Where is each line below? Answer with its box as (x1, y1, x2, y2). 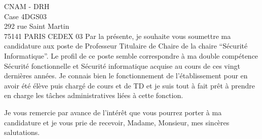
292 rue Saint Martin (4, 21, 69, 31)
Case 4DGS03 (4, 11, 47, 21)
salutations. (4, 127, 40, 137)
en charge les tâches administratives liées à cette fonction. (4, 90, 183, 101)
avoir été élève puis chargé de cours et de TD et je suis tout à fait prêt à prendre (4, 80, 255, 90)
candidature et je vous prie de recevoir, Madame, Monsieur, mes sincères (4, 117, 230, 127)
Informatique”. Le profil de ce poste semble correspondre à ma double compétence (4, 50, 258, 61)
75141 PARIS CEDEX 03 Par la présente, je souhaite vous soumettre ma (4, 30, 231, 41)
